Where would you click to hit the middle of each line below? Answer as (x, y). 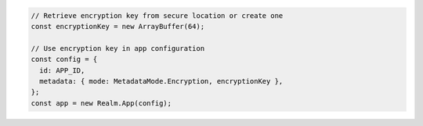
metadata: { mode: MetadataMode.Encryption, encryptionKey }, (161, 81)
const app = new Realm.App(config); (101, 103)
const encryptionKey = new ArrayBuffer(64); (118, 26)
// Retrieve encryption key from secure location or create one (157, 15)
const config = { (64, 59)
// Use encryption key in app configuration (118, 48)
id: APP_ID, (62, 70)
